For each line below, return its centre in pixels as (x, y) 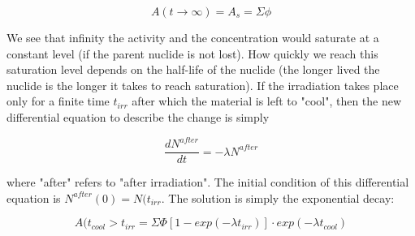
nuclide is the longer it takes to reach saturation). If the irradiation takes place (203, 85)
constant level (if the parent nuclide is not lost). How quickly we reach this (192, 53)
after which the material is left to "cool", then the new (267, 101)
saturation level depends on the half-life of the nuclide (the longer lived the (193, 69)
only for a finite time (58, 101)
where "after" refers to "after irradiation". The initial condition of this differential (208, 182)
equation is (34, 197)
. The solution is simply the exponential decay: (278, 197)
